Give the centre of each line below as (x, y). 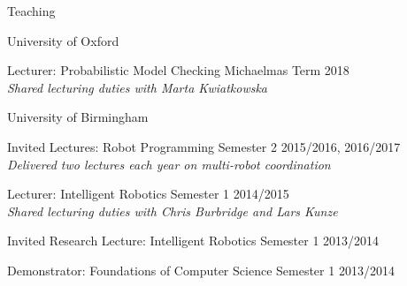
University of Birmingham (78, 117)
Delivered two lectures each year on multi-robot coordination (169, 164)
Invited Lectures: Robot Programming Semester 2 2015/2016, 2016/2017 (204, 146)
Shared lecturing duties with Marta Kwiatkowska (137, 87)
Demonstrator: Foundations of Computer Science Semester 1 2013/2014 (201, 270)
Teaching (31, 11)
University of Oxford (63, 40)
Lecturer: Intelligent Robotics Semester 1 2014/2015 (148, 194)
